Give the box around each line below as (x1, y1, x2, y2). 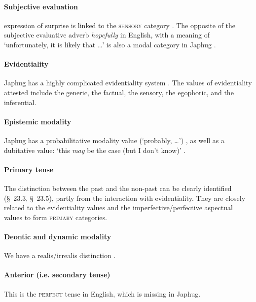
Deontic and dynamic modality (4, 231, 111, 241)
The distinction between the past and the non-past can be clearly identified (4, 183, 232, 193)
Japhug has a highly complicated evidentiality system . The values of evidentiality (4, 77, 252, 88)
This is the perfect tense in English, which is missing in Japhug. (4, 288, 201, 299)
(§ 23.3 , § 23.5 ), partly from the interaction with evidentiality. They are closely (4, 192, 246, 203)
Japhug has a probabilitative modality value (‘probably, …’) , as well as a (4, 135, 225, 145)
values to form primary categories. (4, 212, 107, 222)
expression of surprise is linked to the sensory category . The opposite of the (4, 20, 236, 30)
